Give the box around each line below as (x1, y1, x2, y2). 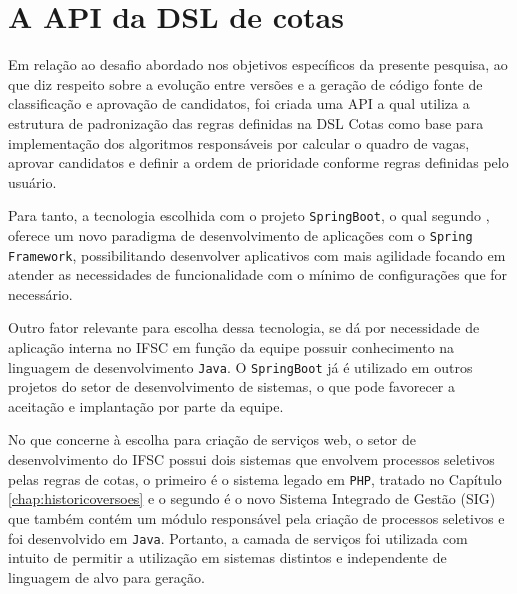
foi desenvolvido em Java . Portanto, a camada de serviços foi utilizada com (8, 527, 468, 548)
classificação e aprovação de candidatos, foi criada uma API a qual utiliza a (8, 93, 470, 114)
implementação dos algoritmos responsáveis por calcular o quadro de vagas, (8, 132, 470, 153)
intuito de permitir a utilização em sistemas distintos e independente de (8, 547, 447, 568)
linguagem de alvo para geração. (8, 566, 205, 587)
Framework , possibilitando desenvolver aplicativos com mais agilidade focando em (8, 244, 506, 265)
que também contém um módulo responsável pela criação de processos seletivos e (8, 507, 505, 528)
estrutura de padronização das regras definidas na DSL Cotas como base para (8, 112, 484, 133)
